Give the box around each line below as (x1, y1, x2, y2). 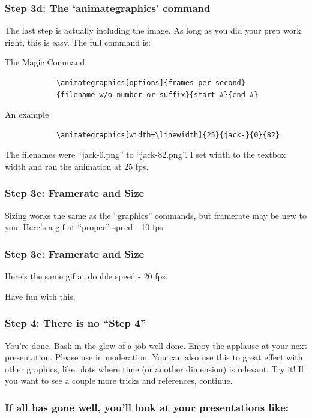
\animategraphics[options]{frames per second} (56, 79, 245, 87)
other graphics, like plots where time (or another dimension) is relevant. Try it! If (5, 362, 304, 375)
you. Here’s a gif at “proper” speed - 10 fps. (5, 221, 166, 233)
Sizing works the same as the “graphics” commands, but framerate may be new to (5, 209, 307, 221)
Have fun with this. (5, 290, 76, 302)
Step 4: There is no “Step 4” (5, 315, 146, 330)
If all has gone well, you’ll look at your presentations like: (5, 399, 289, 414)
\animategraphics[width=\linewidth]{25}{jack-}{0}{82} (56, 130, 280, 139)
